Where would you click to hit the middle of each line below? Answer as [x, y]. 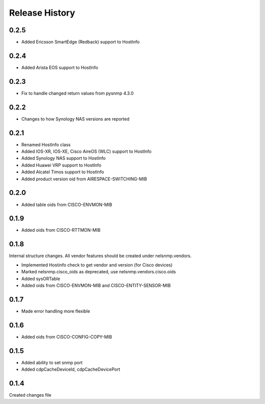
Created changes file [30, 395]
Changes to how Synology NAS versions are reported [75, 119]
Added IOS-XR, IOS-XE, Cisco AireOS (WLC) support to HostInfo [86, 151]
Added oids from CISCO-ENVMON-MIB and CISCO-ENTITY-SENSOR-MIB [96, 285]
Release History [42, 13]
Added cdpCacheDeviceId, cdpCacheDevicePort [71, 369]
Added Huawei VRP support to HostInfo [61, 165]
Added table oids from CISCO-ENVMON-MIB [67, 204]
